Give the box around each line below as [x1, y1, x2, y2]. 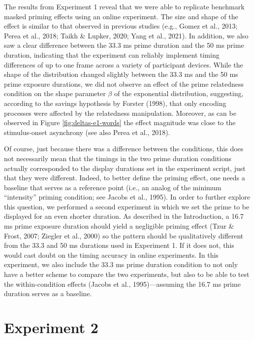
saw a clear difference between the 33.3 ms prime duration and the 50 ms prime [4, 40, 244, 50]
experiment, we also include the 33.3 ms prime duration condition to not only [4, 259, 238, 270]
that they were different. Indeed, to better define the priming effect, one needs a [4, 172, 245, 183]
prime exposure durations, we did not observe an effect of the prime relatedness [4, 78, 244, 89]
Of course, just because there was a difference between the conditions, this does [4, 143, 244, 154]
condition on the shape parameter [4, 88, 106, 99]
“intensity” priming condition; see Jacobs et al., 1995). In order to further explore [4, 192, 251, 202]
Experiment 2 [4, 317, 98, 337]
